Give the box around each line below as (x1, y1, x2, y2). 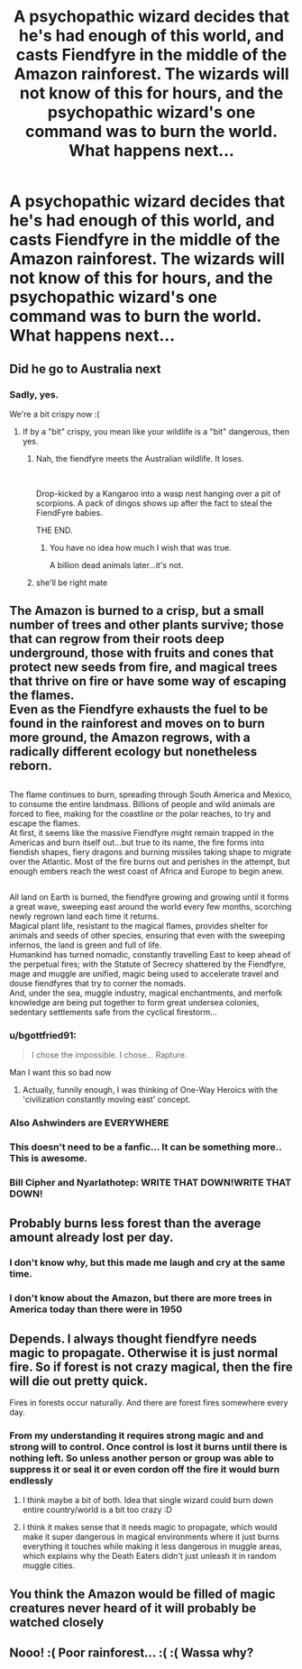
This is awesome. (9, 1152, 88, 1165)
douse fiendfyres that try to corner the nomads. (9, 978, 187, 989)
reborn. (9, 758, 52, 774)
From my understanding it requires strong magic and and (9, 1429, 264, 1442)
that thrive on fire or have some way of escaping (9, 674, 287, 689)
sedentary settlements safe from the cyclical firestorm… (9, 1007, 218, 1018)
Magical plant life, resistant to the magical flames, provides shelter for (9, 921, 269, 931)
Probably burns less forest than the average (9, 1215, 261, 1231)
